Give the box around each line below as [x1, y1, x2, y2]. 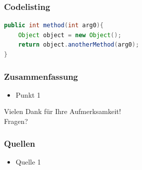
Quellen [4, 137, 35, 149]
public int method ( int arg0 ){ [4, 22, 104, 29]
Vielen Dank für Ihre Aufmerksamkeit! [4, 106, 121, 116]
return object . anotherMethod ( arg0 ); [18, 41, 140, 49]
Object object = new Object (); [18, 31, 122, 39]
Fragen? [4, 116, 28, 126]
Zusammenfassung [4, 70, 78, 82]
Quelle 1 [15, 156, 41, 167]
